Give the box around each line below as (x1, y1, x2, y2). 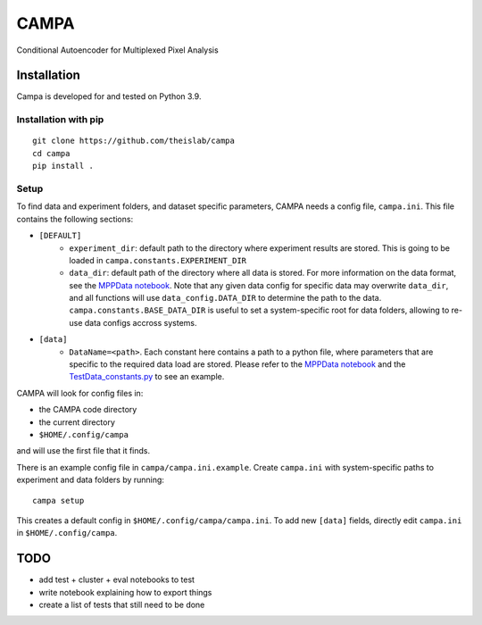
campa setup (32, 496, 85, 505)
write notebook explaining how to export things (38, 587, 212, 597)
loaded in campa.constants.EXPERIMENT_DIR (69, 254, 247, 265)
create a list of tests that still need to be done (38, 599, 205, 610)
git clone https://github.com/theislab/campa (32, 136, 236, 146)
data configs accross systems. (84, 317, 197, 328)
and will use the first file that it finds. (16, 446, 151, 456)
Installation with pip (16, 113, 104, 126)
